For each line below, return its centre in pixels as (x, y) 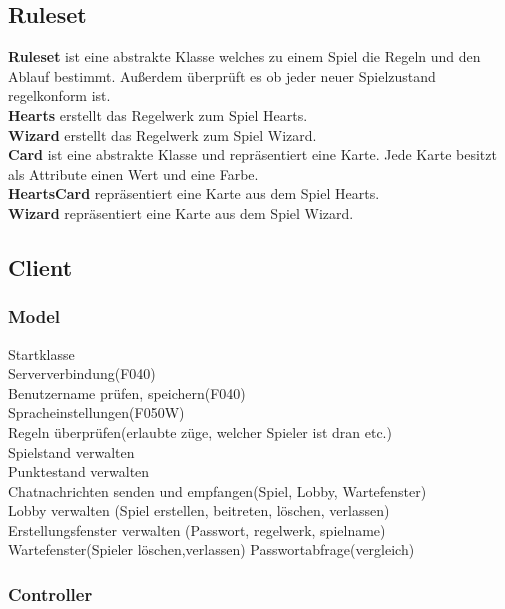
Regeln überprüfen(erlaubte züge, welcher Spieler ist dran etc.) (200, 431)
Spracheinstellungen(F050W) (96, 412)
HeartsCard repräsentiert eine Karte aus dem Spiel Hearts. (194, 193)
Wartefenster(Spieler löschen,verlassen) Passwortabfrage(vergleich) (211, 549)
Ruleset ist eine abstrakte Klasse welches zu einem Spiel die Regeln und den (244, 56)
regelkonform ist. (59, 95)
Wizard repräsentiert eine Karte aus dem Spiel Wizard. (181, 212)
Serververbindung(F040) (82, 373)
